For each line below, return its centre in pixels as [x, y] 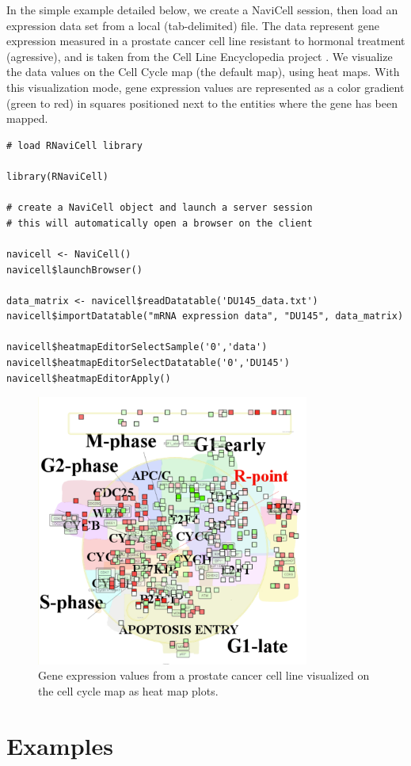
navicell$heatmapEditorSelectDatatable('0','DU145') [148, 363]
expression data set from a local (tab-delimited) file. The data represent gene [193, 25]
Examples [60, 745]
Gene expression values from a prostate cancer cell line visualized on [204, 675]
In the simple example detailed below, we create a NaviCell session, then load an [202, 10]
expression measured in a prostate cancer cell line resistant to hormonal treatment [206, 41]
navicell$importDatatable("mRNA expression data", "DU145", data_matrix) [205, 316]
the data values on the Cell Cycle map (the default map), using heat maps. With [203, 72]
